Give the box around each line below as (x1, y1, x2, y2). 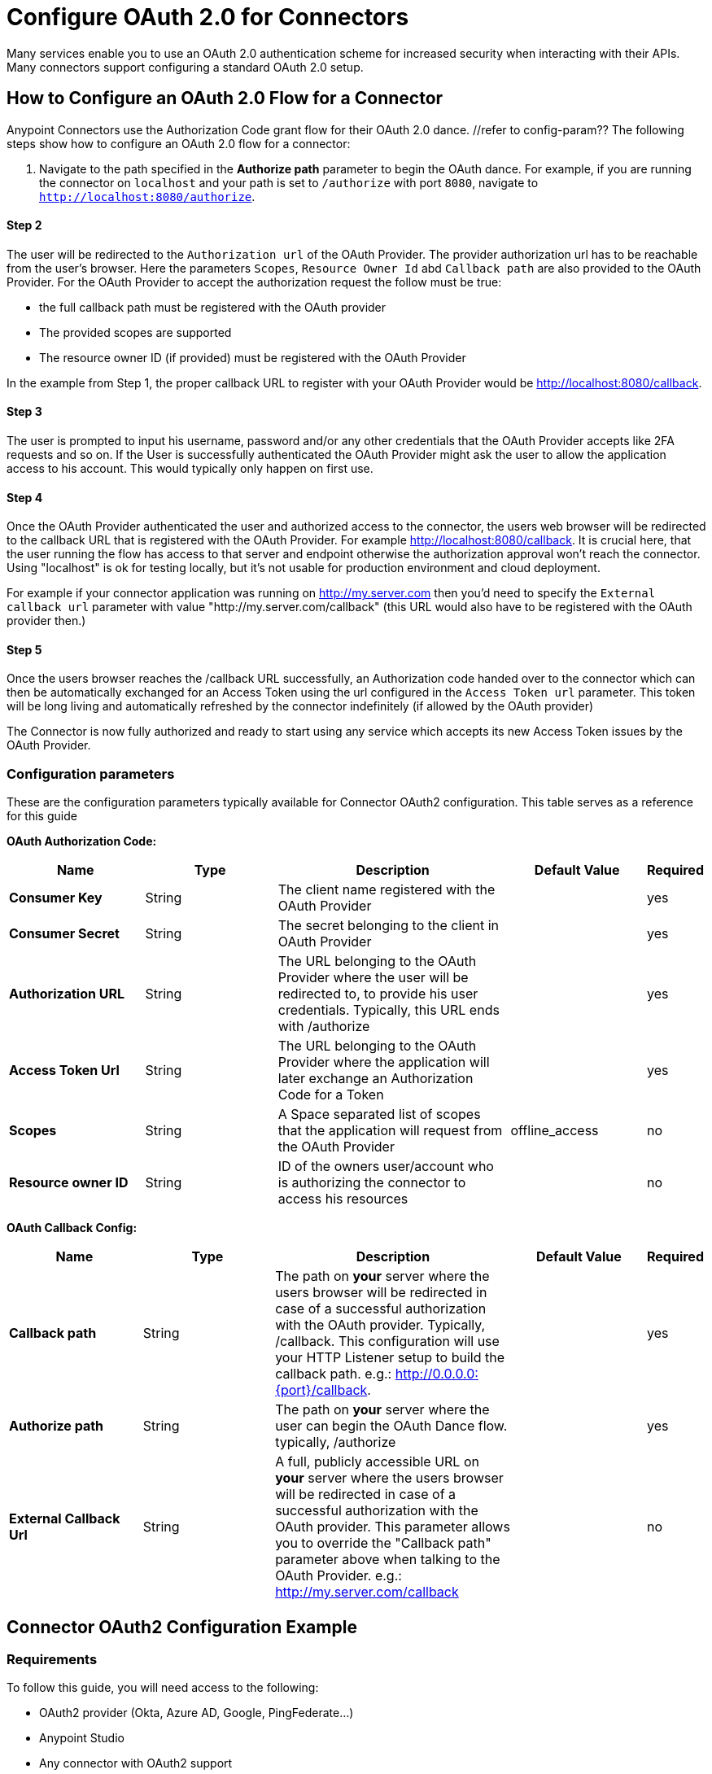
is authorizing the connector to (277, 1174, 466, 1191)
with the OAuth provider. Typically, (275, 1317, 486, 1334)
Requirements (7, 1651, 98, 1668)
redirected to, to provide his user (277, 985, 478, 1003)
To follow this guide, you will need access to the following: (7, 1680, 319, 1695)
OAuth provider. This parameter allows (275, 1518, 510, 1536)
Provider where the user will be (277, 969, 469, 986)
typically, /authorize (275, 1434, 396, 1451)
